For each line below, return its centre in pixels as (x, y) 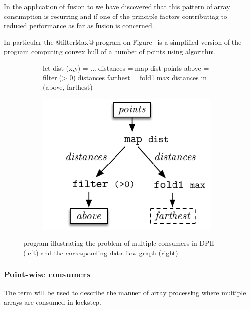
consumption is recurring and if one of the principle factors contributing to (115, 16)
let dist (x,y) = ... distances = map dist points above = (126, 67)
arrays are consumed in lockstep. (53, 302)
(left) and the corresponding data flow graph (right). (102, 252)
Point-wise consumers (47, 274)
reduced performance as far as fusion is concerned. (79, 26)
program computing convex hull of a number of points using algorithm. (110, 51)
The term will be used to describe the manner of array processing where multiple (125, 292)
